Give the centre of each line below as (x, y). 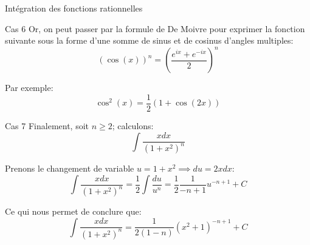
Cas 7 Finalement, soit (47, 125)
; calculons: (133, 125)
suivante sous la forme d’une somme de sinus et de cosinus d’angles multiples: (149, 40)
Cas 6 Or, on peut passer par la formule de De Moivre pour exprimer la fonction (155, 28)
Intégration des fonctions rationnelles (74, 8)
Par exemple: (29, 88)
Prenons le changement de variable (70, 168)
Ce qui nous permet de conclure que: (73, 211)
